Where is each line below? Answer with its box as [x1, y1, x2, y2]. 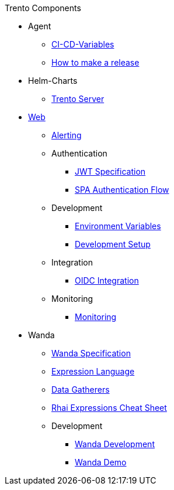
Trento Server [51, 94, 105, 104]
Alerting [51, 130, 82, 140]
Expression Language [51, 366, 135, 376]
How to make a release [51, 57, 140, 67]
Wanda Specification [51, 348, 131, 358]
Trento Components [5, 3, 81, 13]
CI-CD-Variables [51, 39, 114, 49]
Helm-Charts [28, 76, 78, 86]
